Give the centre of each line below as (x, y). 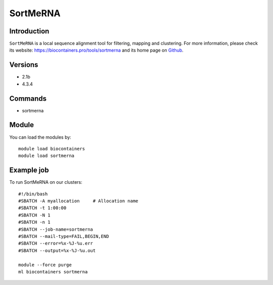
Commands (28, 98)
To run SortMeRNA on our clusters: (46, 182)
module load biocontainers (52, 149)
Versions (24, 65)
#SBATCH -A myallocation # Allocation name (78, 201)
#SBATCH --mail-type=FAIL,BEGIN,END (64, 236)
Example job (29, 170)
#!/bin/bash (33, 194)
